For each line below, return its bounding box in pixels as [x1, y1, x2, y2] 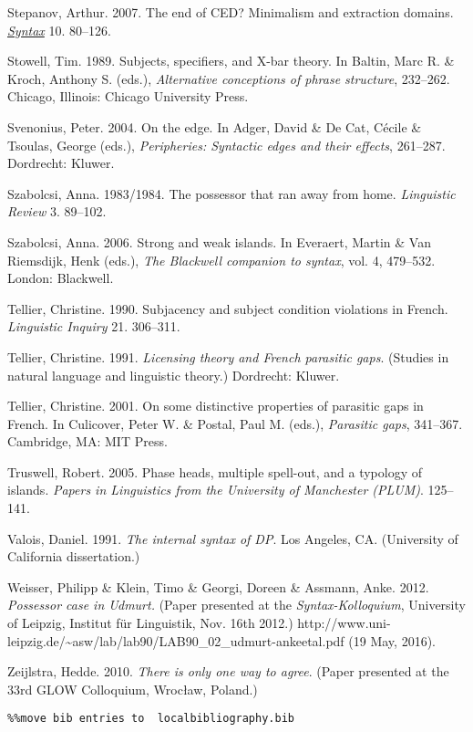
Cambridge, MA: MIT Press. [7, 432, 168, 451]
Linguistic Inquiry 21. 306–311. [7, 317, 180, 336]
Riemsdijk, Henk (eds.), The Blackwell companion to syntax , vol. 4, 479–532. [7, 250, 436, 269]
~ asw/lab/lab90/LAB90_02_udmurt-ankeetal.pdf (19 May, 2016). [65, 631, 436, 650]
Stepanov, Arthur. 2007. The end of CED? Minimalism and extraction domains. [7, 3, 454, 21]
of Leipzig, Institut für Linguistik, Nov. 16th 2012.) [7, 613, 293, 633]
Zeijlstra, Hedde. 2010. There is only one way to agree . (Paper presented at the [7, 662, 449, 681]
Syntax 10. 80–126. [7, 20, 111, 39]
